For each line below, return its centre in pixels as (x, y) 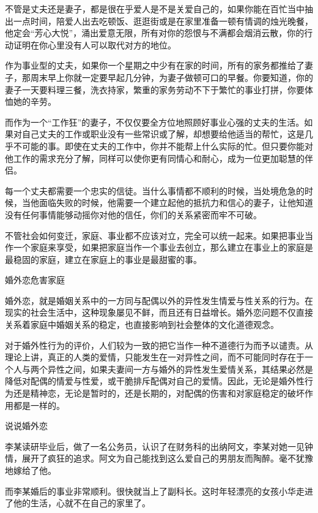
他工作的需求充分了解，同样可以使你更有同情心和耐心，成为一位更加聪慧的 (155, 158)
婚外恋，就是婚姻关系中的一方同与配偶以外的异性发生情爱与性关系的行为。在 (159, 300)
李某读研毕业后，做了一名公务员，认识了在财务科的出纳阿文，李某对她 (146, 446)
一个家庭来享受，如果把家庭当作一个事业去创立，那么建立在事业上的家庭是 (163, 247)
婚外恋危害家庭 (35, 280)
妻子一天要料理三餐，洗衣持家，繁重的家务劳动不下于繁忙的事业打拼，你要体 (159, 89)
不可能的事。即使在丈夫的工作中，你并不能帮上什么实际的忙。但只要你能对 (163, 146)
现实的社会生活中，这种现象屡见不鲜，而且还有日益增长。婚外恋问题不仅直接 (159, 312)
